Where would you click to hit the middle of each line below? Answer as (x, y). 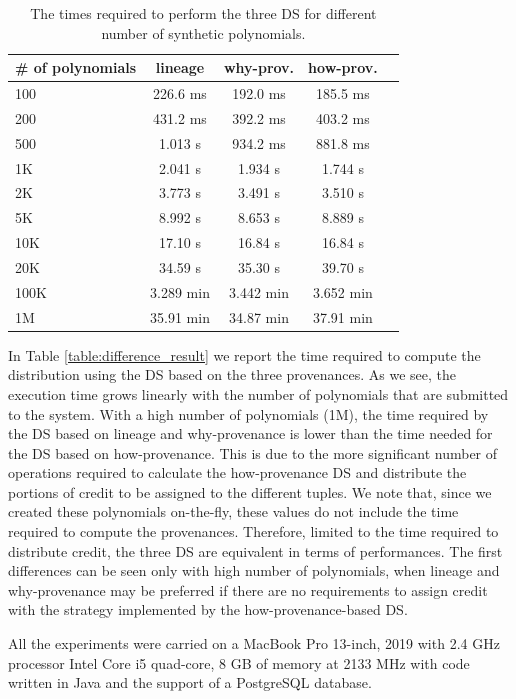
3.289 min (180, 291)
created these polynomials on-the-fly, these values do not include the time (233, 511)
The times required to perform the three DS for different (203, 13)
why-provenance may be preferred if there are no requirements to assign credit (248, 589)
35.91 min (180, 316)
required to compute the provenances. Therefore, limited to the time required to (253, 531)
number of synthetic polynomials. (203, 32)
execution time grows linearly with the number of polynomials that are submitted (258, 393)
